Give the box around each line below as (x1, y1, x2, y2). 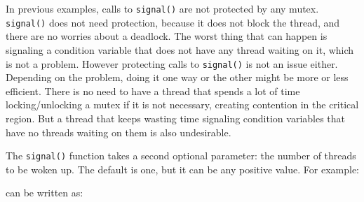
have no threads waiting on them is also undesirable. (6, 124, 231, 139)
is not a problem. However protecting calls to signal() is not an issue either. (6, 56, 338, 71)
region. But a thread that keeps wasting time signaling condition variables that (6, 110, 346, 125)
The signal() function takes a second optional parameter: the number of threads (6, 148, 356, 163)
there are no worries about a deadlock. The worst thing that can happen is (6, 29, 328, 43)
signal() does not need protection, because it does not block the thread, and (6, 15, 340, 29)
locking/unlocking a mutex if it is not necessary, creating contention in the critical (6, 97, 359, 112)
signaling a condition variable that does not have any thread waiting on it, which (6, 42, 354, 57)
